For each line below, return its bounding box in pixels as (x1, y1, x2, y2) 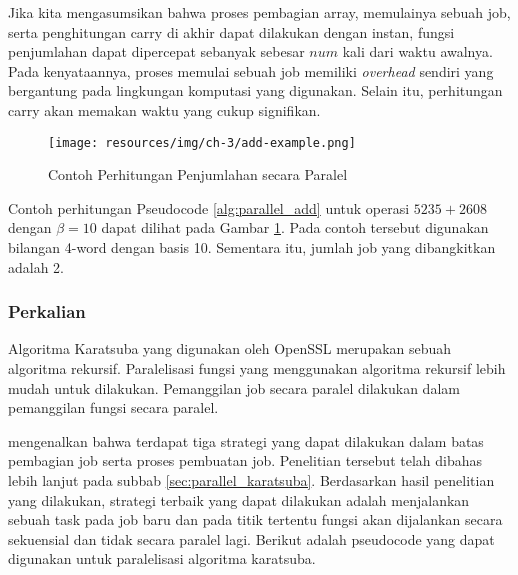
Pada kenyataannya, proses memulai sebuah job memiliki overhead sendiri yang (8, 60, 494, 81)
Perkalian (8, 299, 86, 324)
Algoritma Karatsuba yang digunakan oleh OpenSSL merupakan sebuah (8, 338, 452, 359)
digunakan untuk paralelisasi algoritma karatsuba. (8, 548, 316, 569)
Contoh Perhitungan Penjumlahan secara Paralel (48, 164, 348, 185)
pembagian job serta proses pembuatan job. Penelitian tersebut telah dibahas (8, 450, 483, 471)
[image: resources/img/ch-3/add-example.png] (48, 135, 356, 150)
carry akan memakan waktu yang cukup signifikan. (8, 99, 321, 120)
